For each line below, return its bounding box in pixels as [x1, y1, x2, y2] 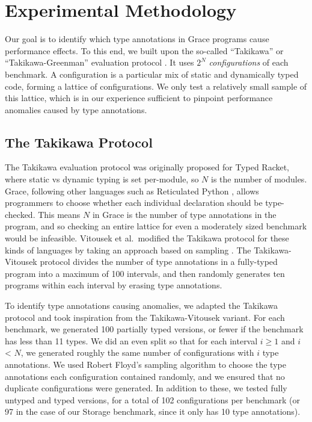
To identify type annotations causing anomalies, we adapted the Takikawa [5, 299, 278, 312]
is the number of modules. [211, 173, 307, 185]
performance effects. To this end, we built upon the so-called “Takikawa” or [5, 44, 284, 57]
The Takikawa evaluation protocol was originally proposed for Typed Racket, [5, 161, 290, 173]
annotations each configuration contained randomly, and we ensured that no [5, 370, 285, 382]
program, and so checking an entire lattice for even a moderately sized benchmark [5, 220, 307, 232]
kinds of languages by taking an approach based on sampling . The [5, 243, 251, 256]
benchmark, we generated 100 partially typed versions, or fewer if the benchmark [5, 323, 304, 335]
